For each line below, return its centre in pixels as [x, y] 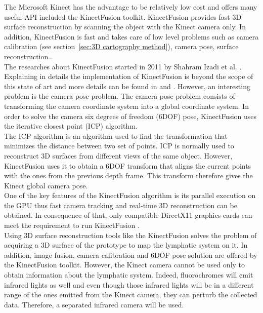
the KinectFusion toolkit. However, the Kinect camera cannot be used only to [125, 265]
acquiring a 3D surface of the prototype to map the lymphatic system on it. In [126, 245]
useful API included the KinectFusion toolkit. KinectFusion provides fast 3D [123, 16]
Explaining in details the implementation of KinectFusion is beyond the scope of [129, 76]
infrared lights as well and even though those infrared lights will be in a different [129, 284]
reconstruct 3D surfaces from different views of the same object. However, [118, 155]
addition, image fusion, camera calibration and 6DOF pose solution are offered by [131, 255]
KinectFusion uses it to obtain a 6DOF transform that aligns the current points [128, 165]
